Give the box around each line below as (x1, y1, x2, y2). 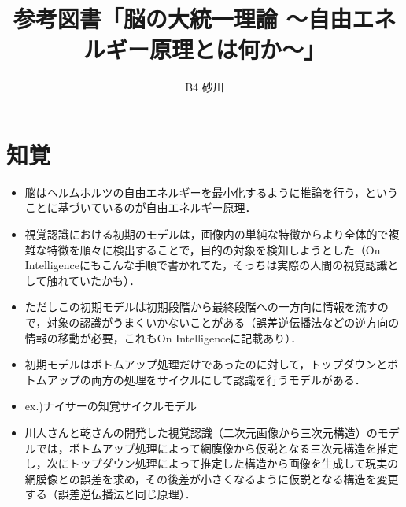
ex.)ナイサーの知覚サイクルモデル (24, 398, 197, 414)
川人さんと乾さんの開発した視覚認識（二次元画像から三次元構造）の (24, 424, 378, 440)
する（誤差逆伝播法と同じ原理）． (24, 486, 196, 502)
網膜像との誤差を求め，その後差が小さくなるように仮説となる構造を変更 (24, 470, 399, 487)
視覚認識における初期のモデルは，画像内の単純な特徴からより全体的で (24, 226, 389, 242)
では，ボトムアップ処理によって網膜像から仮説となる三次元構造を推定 (35, 439, 399, 456)
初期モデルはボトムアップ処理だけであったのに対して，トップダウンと (24, 356, 388, 372)
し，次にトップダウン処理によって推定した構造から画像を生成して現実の (24, 455, 399, 472)
